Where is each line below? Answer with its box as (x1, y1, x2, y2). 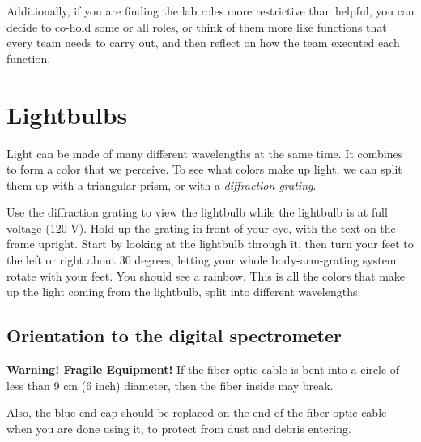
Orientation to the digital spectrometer (6, 323, 342, 348)
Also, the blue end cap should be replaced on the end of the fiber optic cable (6, 404, 387, 421)
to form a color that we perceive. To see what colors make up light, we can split (6, 161, 402, 178)
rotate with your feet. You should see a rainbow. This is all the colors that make (6, 267, 406, 284)
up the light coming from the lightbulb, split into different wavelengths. (6, 283, 361, 300)
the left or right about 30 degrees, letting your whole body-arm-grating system (6, 251, 397, 268)
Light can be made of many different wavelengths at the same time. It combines (6, 144, 403, 161)
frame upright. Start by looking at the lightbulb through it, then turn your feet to (6, 235, 414, 252)
